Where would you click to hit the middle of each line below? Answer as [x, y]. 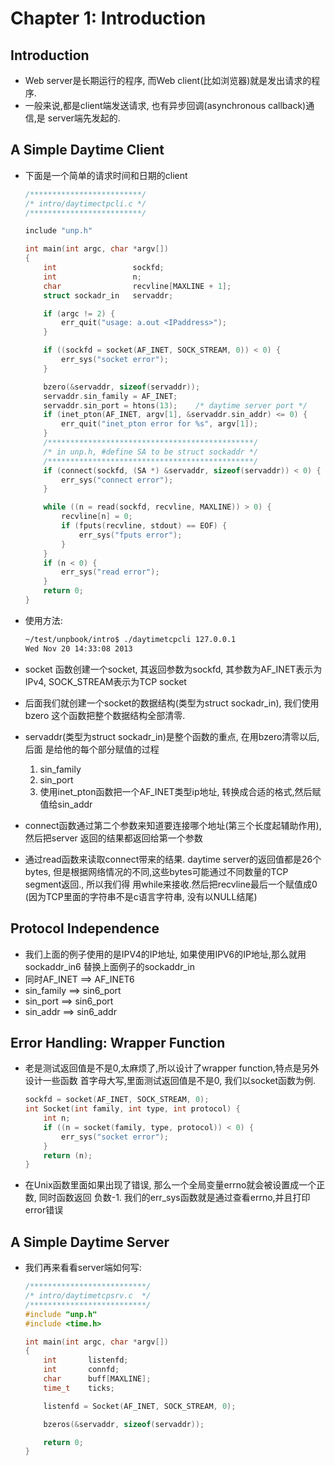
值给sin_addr [66, 804]
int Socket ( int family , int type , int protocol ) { [132, 1109]
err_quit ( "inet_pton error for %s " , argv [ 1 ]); [160, 424]
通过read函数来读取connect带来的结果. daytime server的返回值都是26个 [173, 859]
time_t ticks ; [79, 1388]
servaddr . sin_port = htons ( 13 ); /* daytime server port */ [175, 405]
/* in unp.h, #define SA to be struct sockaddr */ [151, 452]
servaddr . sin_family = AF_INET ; [110, 396]
